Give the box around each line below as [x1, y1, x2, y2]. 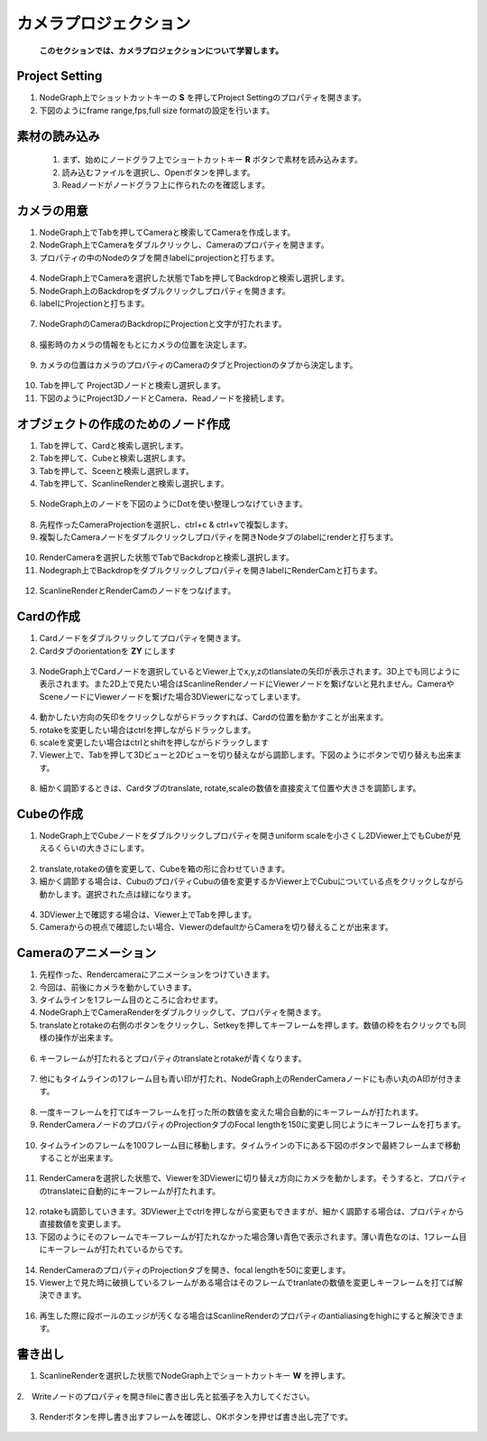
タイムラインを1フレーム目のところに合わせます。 [39, 994, 223, 1006]
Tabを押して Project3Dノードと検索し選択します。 [39, 380, 225, 391]
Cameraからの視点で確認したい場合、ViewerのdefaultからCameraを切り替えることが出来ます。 [39, 922, 394, 933]
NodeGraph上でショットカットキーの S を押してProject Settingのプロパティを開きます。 [39, 92, 367, 103]
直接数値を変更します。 [39, 1219, 126, 1230]
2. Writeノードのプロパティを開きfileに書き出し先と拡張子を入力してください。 [16, 1390, 315, 1401]
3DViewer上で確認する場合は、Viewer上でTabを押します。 [39, 908, 257, 920]
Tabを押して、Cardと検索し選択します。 [39, 440, 188, 451]
